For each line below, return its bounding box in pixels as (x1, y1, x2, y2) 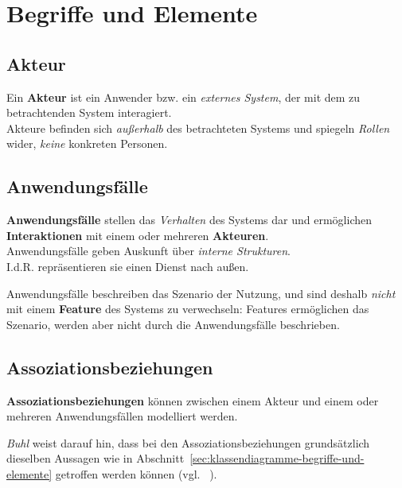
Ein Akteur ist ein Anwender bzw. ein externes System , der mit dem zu (6, 88, 361, 105)
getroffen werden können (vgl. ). (55, 465, 217, 482)
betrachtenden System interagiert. (6, 104, 172, 121)
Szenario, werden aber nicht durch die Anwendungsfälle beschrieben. (6, 316, 340, 332)
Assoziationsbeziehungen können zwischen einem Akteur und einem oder (6, 392, 379, 409)
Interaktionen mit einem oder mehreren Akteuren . (6, 227, 269, 243)
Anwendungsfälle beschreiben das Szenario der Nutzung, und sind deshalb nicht (6, 285, 396, 301)
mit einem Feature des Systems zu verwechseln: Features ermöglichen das (6, 300, 369, 317)
